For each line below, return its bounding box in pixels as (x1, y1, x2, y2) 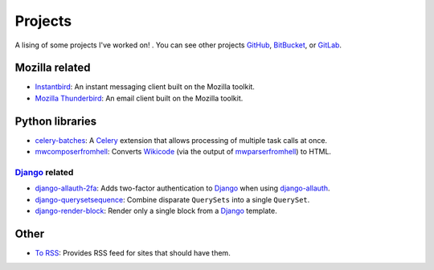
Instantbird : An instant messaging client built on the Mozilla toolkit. (35, 82, 255, 92)
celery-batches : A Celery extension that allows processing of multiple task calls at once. (35, 135, 328, 145)
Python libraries (14, 114, 97, 128)
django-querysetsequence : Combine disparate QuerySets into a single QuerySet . (35, 194, 310, 204)
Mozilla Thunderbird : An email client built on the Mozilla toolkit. (35, 93, 244, 103)
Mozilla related (14, 61, 91, 75)
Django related (14, 166, 74, 178)
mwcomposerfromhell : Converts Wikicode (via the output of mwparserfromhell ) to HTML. (35, 147, 332, 157)
